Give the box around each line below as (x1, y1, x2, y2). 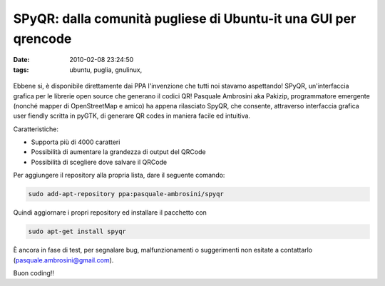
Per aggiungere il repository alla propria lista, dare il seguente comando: (13, 171, 225, 180)
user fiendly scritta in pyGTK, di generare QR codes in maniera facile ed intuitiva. (13, 111, 251, 121)
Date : (13, 56, 30, 64)
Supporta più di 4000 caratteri (31, 138, 120, 146)
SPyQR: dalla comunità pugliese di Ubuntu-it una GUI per (13, 11, 356, 26)
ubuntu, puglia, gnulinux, (69, 65, 143, 74)
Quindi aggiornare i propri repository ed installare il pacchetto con (13, 208, 207, 217)
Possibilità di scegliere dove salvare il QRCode (31, 158, 168, 166)
